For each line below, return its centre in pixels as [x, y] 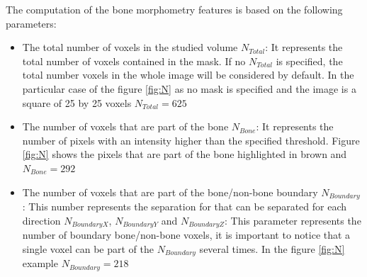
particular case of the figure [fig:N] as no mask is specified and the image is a [189, 88]
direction [41, 220]
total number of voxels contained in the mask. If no [134, 61]
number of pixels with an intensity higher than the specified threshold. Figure [191, 140]
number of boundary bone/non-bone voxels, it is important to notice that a [186, 235]
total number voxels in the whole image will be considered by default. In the [188, 75]
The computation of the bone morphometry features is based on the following [174, 9]
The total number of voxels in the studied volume [130, 47]
